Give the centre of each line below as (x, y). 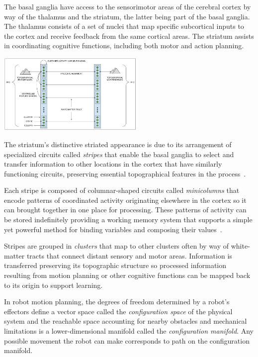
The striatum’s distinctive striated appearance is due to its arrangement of (118, 144)
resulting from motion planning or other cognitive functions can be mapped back (127, 275)
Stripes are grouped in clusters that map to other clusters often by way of (117, 246)
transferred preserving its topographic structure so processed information (115, 265)
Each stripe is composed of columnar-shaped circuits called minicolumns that (122, 190)
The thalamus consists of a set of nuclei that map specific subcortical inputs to (124, 26)
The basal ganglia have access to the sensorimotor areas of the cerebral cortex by (128, 6)
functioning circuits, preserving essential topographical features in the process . (125, 173)
